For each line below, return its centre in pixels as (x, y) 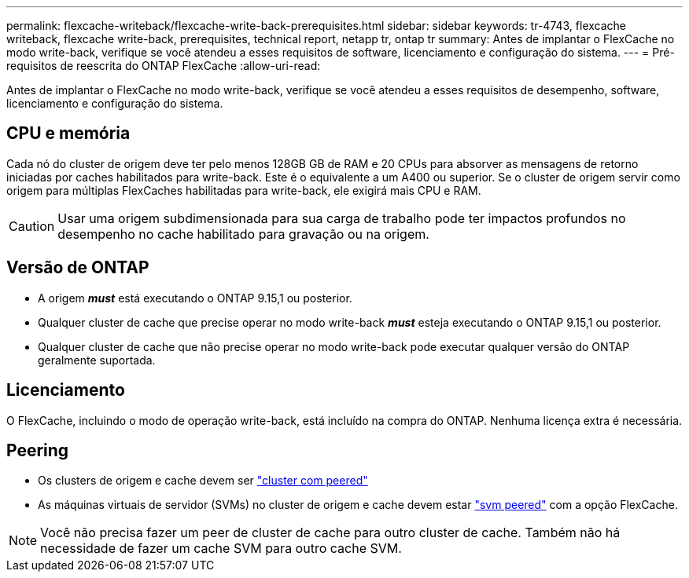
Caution (32, 226)
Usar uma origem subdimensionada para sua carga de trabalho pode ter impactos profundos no (342, 218)
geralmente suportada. (97, 360)
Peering (38, 450)
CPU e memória (68, 134)
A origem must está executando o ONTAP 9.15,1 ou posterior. (195, 298)
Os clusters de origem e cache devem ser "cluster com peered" (203, 481)
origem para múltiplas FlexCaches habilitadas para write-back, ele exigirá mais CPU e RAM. (244, 190)
